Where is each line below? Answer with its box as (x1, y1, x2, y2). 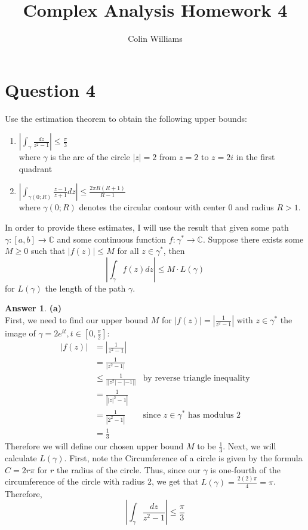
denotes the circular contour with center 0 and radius (79, 201, 274, 213)
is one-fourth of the (210, 463, 281, 476)
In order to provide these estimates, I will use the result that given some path (5, 221, 289, 234)
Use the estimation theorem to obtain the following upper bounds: (5, 112, 247, 124)
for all (117, 244, 139, 257)
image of (5, 327, 36, 339)
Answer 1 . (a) (5, 302, 61, 314)
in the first (236, 151, 275, 163)
